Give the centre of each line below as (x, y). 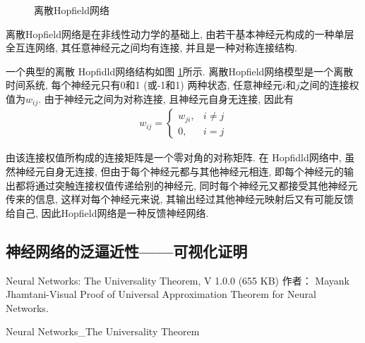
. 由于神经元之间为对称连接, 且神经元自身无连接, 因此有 (166, 98)
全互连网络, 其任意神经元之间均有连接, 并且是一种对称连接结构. (151, 48)
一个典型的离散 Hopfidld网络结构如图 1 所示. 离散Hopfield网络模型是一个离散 (180, 71)
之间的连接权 (329, 85)
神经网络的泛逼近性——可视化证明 (127, 250)
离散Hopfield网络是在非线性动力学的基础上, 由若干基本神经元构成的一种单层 (180, 33)
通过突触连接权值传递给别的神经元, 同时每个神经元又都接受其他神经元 (196, 185)
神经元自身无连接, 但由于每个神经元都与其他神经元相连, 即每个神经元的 (180, 171)
